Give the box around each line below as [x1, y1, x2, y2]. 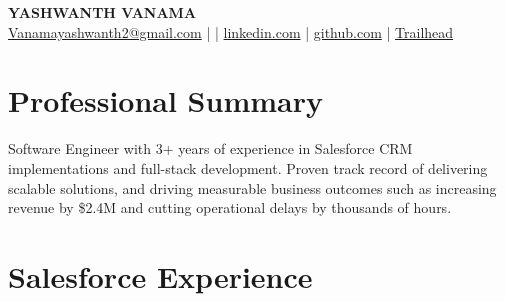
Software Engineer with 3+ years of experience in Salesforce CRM [8, 138, 413, 159]
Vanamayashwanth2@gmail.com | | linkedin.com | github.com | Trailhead [8, 21, 454, 42]
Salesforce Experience [8, 255, 313, 296]
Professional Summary [8, 80, 323, 121]
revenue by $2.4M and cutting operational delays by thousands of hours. [8, 197, 452, 218]
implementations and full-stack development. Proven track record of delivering [8, 157, 488, 178]
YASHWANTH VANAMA [8, 2, 197, 22]
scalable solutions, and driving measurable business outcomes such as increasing [8, 177, 497, 198]
